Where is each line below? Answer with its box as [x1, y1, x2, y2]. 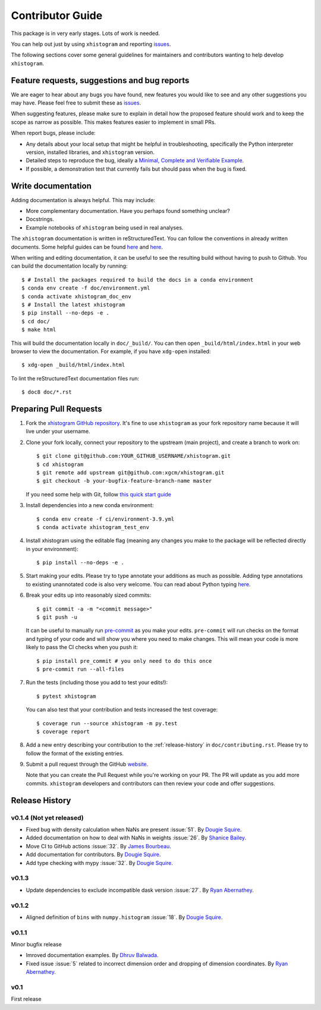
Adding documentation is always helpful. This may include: [11, 196, 156, 203]
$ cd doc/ [21, 318, 50, 325]
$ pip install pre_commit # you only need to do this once [36, 657, 212, 664]
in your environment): [26, 545, 78, 552]
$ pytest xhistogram [36, 693, 96, 700]
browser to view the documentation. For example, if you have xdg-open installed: [11, 348, 211, 355]
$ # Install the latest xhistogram [21, 301, 125, 308]
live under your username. [26, 428, 90, 435]
